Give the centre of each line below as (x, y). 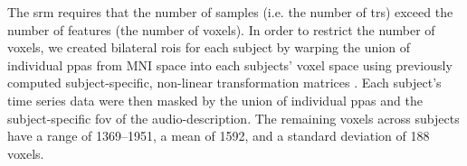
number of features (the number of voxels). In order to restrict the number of (221, 29)
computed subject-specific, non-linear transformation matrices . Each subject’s (224, 83)
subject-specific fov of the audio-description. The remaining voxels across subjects (233, 118)
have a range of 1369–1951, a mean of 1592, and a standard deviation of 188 (219, 136)
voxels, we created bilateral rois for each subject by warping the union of (209, 47)
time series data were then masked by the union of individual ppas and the (215, 100)
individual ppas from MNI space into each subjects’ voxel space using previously (230, 65)
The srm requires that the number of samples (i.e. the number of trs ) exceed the (230, 12)
